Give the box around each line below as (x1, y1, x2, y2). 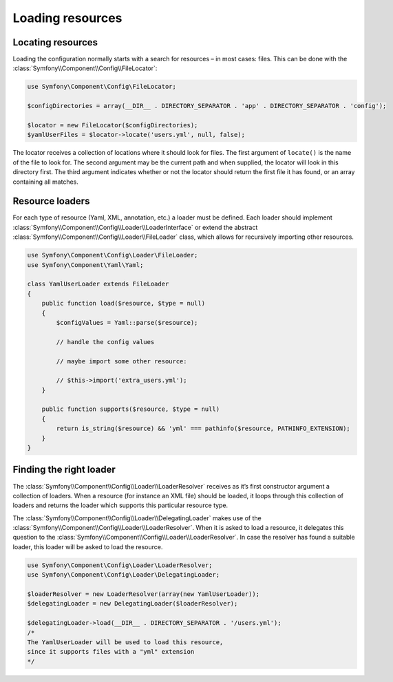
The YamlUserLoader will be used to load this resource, (27, 638, 224, 646)
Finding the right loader (12, 464, 116, 476)
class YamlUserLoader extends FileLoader (27, 280, 169, 288)
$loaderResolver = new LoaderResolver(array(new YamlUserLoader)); (27, 590, 260, 598)
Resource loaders (12, 195, 90, 207)
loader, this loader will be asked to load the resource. (12, 542, 163, 551)
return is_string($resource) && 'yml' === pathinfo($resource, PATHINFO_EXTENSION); (56, 425, 350, 433)
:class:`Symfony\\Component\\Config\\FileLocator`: (12, 64, 158, 72)
